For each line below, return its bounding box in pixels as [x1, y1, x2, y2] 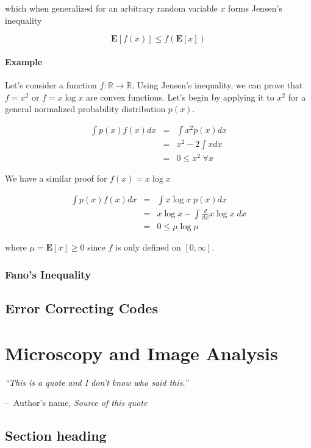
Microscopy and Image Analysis [5, 340, 278, 365]
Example [5, 55, 43, 68]
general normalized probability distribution [5, 102, 166, 115]
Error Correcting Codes [5, 299, 158, 318]
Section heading [5, 426, 107, 445]
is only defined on [115, 241, 181, 254]
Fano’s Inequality [5, 266, 91, 282]
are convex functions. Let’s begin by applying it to [85, 90, 274, 103]
